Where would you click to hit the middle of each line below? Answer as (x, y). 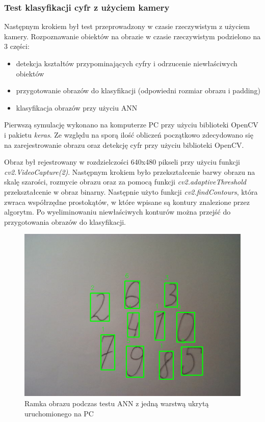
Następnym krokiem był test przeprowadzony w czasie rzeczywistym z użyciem (127, 26)
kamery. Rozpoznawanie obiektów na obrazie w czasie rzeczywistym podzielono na (132, 36)
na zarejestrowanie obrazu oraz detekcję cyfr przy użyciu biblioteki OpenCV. (124, 144)
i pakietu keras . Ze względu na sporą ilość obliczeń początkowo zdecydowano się (129, 134)
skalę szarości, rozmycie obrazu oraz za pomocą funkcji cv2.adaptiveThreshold (125, 182)
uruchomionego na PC (59, 413)
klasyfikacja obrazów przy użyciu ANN (77, 107)
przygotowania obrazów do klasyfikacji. (65, 221)
